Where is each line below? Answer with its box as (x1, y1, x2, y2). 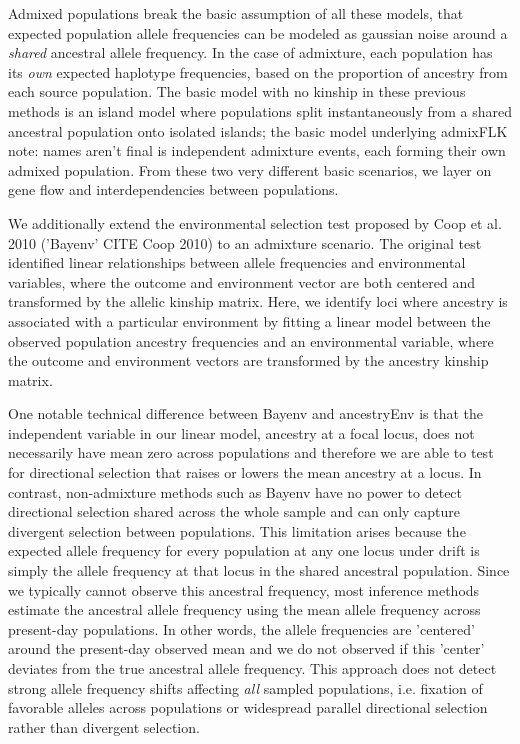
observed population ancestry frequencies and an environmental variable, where (8, 330, 494, 351)
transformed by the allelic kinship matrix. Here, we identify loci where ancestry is (8, 291, 508, 312)
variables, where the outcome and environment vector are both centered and (8, 271, 475, 292)
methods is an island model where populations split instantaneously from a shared (8, 100, 512, 121)
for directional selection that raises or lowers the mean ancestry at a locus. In (8, 462, 482, 483)
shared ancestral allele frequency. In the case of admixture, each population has (8, 42, 493, 63)
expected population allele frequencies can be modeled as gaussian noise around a (8, 22, 508, 43)
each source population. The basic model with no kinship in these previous (8, 81, 466, 102)
